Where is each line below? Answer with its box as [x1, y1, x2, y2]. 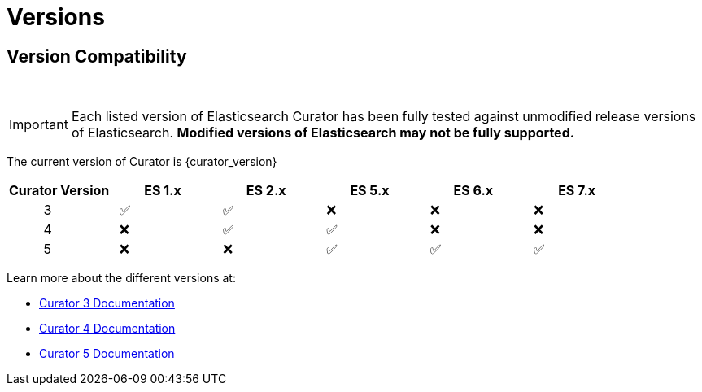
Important [9, 116, 68, 133]
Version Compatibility [7, 46, 187, 67]
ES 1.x [144, 182, 181, 199]
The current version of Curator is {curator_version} [7, 155, 277, 169]
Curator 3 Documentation [39, 296, 175, 311]
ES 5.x [350, 182, 390, 199]
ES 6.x [453, 182, 494, 199]
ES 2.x [246, 182, 286, 199]
